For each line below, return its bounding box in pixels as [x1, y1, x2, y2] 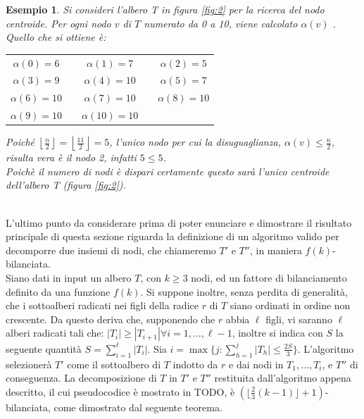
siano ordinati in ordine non [230, 298, 351, 313]
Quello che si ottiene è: [6, 30, 106, 44]
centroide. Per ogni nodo [6, 15, 111, 30]
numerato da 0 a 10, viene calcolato [144, 15, 298, 30]
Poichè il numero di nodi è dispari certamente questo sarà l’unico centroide [6, 163, 330, 178]
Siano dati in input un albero [6, 270, 132, 284]
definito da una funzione [6, 284, 111, 299]
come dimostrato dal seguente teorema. [54, 399, 222, 414]
